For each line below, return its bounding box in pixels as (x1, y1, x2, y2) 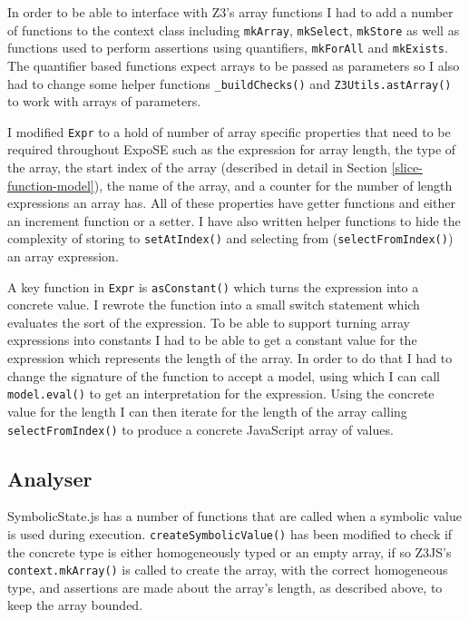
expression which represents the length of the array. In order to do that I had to (7, 349, 453, 368)
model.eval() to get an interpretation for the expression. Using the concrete (7, 384, 435, 403)
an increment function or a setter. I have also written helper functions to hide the (7, 211, 461, 230)
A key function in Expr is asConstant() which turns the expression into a (7, 277, 419, 296)
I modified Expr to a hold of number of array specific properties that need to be (7, 122, 451, 141)
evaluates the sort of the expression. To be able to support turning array (7, 312, 410, 331)
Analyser (7, 464, 93, 492)
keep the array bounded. (7, 595, 143, 615)
